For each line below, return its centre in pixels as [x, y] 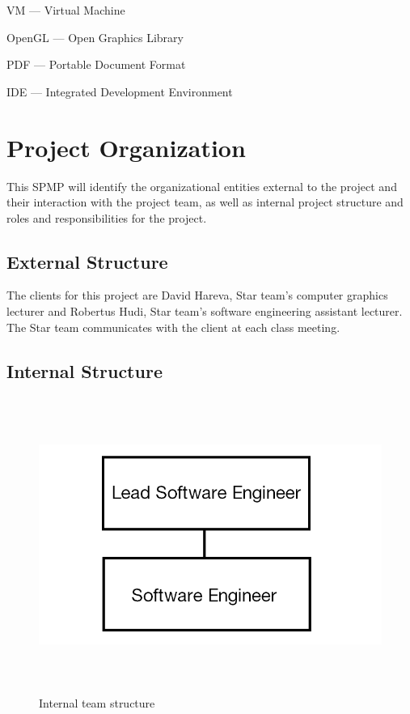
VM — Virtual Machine [66, 10]
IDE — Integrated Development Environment [120, 91]
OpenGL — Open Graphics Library [95, 37]
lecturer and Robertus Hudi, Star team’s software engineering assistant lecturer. [205, 311]
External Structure [87, 261]
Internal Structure [85, 370]
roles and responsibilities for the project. [107, 217]
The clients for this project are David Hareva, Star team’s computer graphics [197, 295]
